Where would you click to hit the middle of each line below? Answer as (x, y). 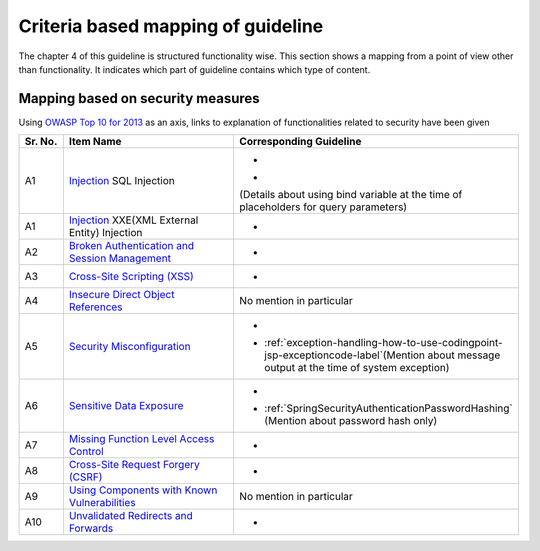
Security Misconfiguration (129, 347)
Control (86, 452)
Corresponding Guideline (300, 142)
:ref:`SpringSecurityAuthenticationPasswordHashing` (389, 408)
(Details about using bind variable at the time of (351, 195)
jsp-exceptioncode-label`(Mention (344, 355)
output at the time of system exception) (357, 368)
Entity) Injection (105, 233)
